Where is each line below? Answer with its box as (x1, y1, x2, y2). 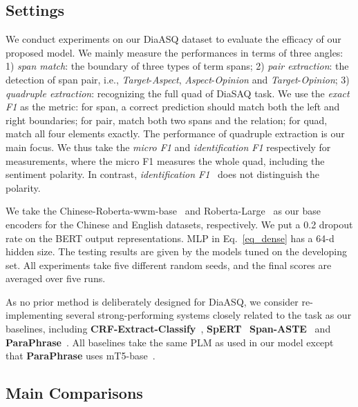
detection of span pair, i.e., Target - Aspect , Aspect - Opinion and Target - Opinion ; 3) (6, 72, 350, 86)
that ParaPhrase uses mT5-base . (6, 348, 156, 363)
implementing (6, 308, 63, 322)
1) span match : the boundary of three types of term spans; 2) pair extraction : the (6, 59, 349, 73)
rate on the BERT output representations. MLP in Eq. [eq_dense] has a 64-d (6, 230, 335, 245)
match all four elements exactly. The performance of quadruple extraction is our (6, 126, 345, 141)
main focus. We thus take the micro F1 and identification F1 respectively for (6, 139, 331, 154)
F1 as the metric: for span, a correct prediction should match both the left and (6, 99, 340, 114)
